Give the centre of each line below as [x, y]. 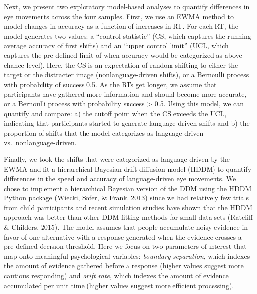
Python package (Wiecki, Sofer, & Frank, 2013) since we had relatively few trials [126, 198]
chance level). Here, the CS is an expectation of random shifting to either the [121, 65]
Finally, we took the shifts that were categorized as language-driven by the [117, 159]
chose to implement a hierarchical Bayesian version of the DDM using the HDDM [128, 188]
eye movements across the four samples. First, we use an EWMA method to [119, 16]
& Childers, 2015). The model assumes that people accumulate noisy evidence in [126, 227]
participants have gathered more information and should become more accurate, [125, 94]
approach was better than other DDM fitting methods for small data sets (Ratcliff [128, 217]
